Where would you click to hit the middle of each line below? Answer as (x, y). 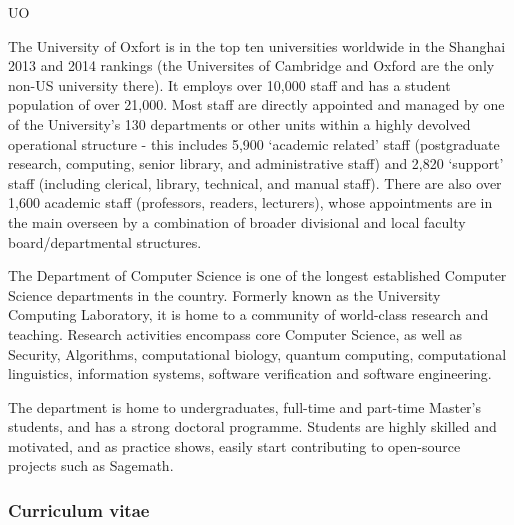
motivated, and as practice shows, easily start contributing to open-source (234, 445)
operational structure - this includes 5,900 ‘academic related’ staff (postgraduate (254, 143)
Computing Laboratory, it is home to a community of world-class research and (248, 314)
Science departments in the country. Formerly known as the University (224, 294)
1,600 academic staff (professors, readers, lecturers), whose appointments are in (250, 202)
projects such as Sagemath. (91, 465)
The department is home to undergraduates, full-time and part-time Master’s (245, 406)
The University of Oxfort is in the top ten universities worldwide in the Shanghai (257, 45)
